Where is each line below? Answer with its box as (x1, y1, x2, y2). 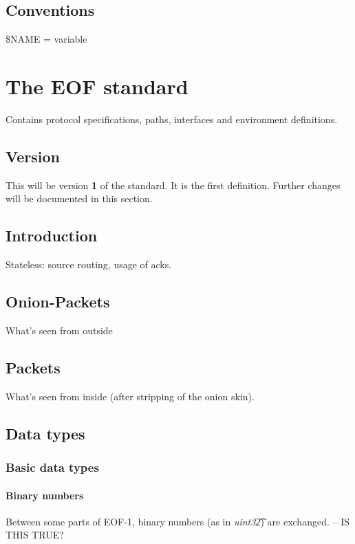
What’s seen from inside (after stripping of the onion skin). (6, 389, 255, 403)
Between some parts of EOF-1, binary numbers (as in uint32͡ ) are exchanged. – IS (6, 514, 349, 528)
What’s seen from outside (6, 323, 113, 337)
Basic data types (6, 459, 99, 475)
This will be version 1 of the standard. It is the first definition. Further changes (6, 177, 341, 192)
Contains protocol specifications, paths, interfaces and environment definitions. (6, 111, 338, 126)
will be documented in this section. (6, 191, 153, 206)
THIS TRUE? (6, 527, 64, 542)
